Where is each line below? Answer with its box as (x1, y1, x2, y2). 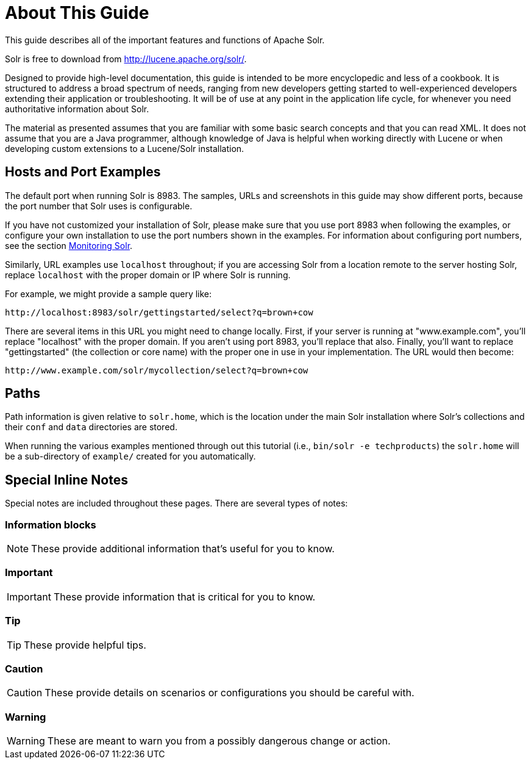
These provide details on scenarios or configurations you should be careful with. (45, 687, 415, 699)
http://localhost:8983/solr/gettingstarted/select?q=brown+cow (5, 307, 313, 317)
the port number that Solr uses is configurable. (5, 200, 193, 211)
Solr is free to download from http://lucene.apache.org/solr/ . (5, 53, 247, 64)
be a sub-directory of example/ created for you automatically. (5, 451, 256, 462)
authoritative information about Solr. (5, 103, 149, 114)
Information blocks (5, 518, 96, 531)
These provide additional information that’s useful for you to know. (31, 542, 335, 555)
